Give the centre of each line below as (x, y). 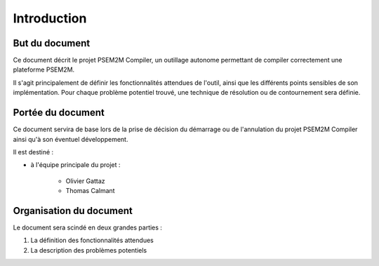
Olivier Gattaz (85, 181)
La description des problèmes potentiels (89, 250)
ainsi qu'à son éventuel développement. (71, 139)
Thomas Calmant (90, 191)
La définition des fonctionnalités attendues (92, 240)
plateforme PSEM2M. (44, 69)
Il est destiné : (33, 152)
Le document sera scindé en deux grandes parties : (88, 227)
